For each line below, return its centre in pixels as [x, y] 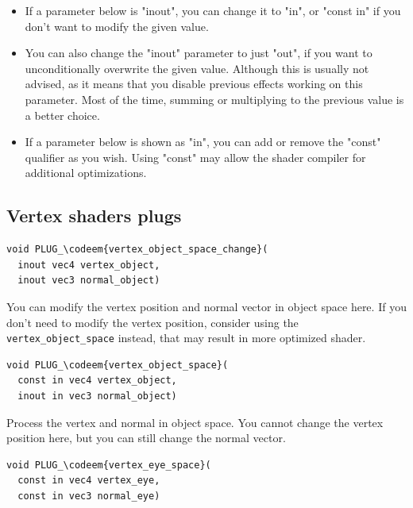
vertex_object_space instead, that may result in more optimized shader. [186, 338]
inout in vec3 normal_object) [97, 396]
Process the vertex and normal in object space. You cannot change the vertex [195, 422]
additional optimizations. [86, 173]
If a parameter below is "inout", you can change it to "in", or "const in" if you [213, 10]
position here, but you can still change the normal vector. [146, 438]
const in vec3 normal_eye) [89, 496]
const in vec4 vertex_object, [97, 381]
